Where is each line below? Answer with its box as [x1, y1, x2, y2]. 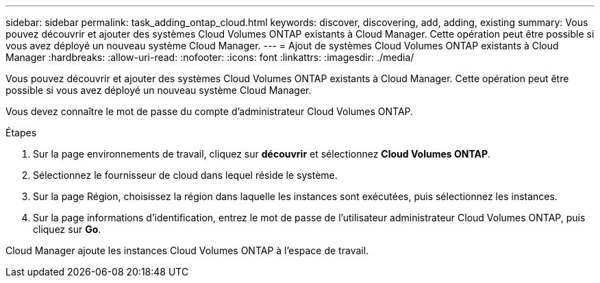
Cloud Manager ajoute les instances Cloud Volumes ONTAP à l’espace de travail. [5, 245, 369, 256]
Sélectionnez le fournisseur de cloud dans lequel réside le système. [33, 169, 338, 181]
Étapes [5, 127, 37, 138]
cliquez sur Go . [33, 223, 101, 235]
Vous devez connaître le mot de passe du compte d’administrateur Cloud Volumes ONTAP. [5, 106, 414, 117]
